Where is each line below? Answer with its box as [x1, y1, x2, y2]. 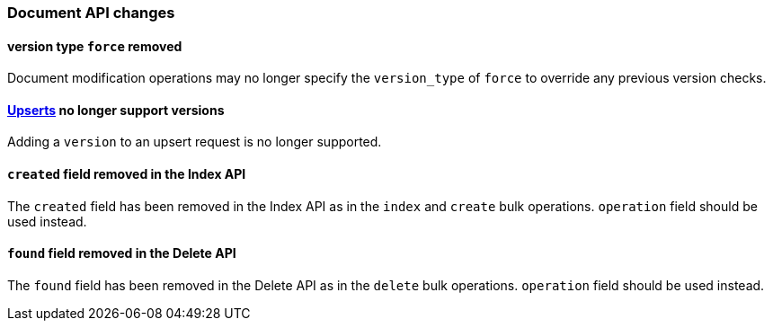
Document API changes [7, 4, 175, 22]
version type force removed [7, 38, 182, 54]
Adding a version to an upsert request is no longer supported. [7, 134, 382, 150]
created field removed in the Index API [7, 166, 246, 182]
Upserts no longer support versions [7, 102, 225, 118]
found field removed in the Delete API [7, 245, 236, 262]
